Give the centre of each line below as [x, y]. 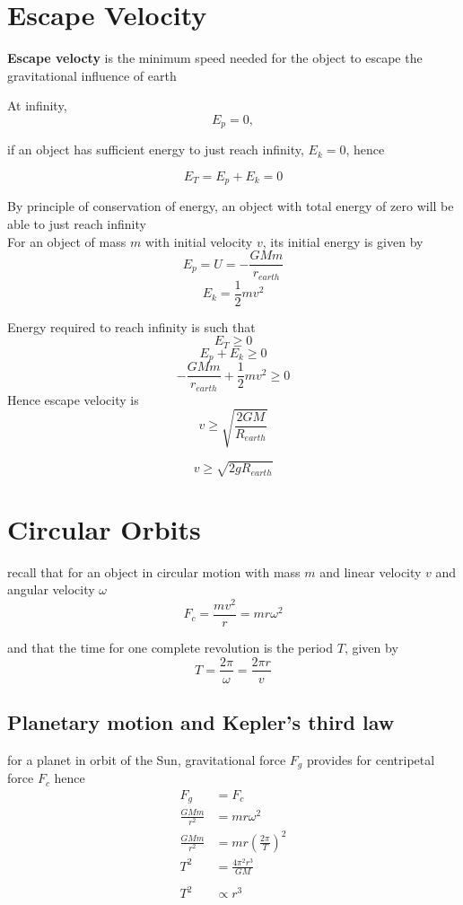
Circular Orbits [104, 528]
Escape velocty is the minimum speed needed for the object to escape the [215, 58]
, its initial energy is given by [343, 241]
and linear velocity [371, 571]
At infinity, [37, 105]
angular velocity [51, 589]
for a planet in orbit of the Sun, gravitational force [147, 759]
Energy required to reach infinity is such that [131, 326]
